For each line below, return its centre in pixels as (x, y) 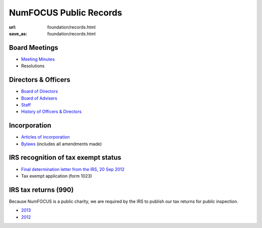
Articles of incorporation (45, 137)
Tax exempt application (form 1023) (57, 176)
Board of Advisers (39, 98)
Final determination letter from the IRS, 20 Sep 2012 (73, 169)
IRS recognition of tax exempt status (65, 158)
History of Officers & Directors (51, 112)
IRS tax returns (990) (41, 190)
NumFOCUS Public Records (65, 13)
